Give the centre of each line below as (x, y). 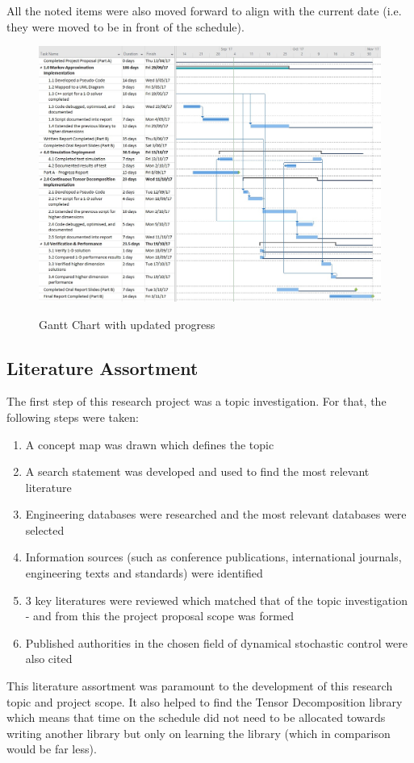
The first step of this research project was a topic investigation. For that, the (197, 401)
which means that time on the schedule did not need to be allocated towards (196, 717)
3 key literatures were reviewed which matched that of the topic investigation (216, 600)
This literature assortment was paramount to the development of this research (200, 686)
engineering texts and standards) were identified (144, 573)
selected (45, 530)
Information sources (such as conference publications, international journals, (213, 557)
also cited (49, 659)
